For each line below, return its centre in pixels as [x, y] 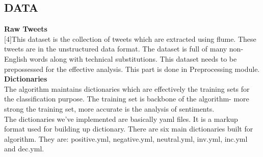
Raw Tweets [26, 29]
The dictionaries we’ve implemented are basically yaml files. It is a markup [121, 119]
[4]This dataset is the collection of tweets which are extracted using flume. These [130, 38]
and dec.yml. [24, 149]
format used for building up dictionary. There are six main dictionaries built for [129, 129]
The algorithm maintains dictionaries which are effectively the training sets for [127, 88]
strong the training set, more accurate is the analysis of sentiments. [109, 108]
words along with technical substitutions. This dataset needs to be [133, 58]
